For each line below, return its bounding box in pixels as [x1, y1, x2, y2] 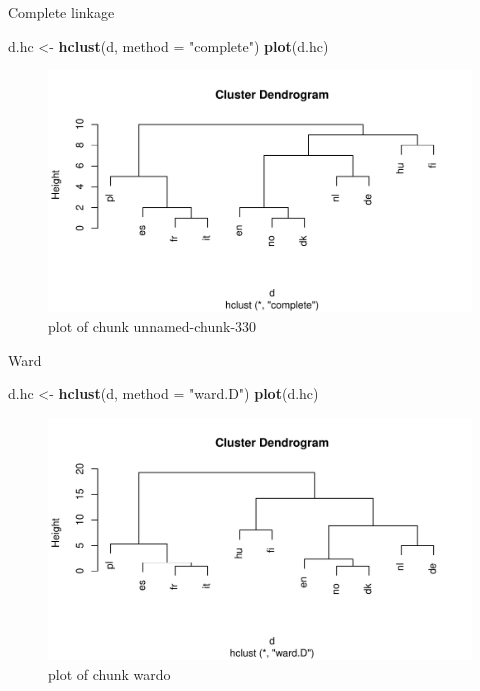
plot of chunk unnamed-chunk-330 [48, 316, 257, 336]
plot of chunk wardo [48, 663, 171, 684]
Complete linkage [8, 2, 115, 22]
